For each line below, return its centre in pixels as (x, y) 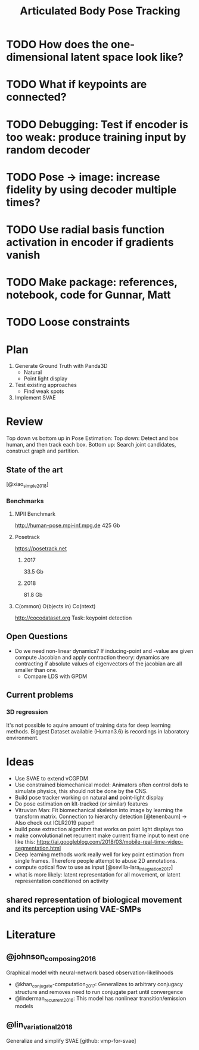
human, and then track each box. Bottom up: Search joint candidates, (91, 445)
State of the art (35, 470)
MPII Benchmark (35, 514)
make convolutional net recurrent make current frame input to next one (102, 835)
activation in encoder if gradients (90, 242)
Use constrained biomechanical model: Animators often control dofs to (102, 785)
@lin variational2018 (39, 1026)
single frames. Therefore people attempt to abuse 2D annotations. (96, 860)
